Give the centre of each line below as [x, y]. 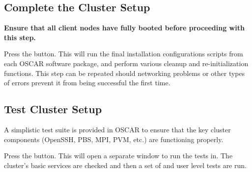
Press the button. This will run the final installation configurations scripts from [124, 54]
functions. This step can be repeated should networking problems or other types [125, 73]
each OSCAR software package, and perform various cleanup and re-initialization [126, 63]
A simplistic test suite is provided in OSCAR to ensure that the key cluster [117, 129]
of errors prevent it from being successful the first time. [87, 83]
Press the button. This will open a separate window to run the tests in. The [118, 156]
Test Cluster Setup [53, 109]
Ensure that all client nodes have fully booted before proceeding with [124, 28]
